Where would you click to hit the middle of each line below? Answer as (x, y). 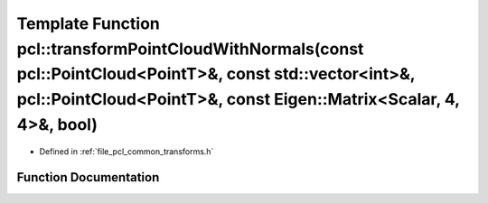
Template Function (88, 23)
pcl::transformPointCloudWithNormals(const (190, 49)
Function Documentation (88, 177)
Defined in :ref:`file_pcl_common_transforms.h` (127, 151)
